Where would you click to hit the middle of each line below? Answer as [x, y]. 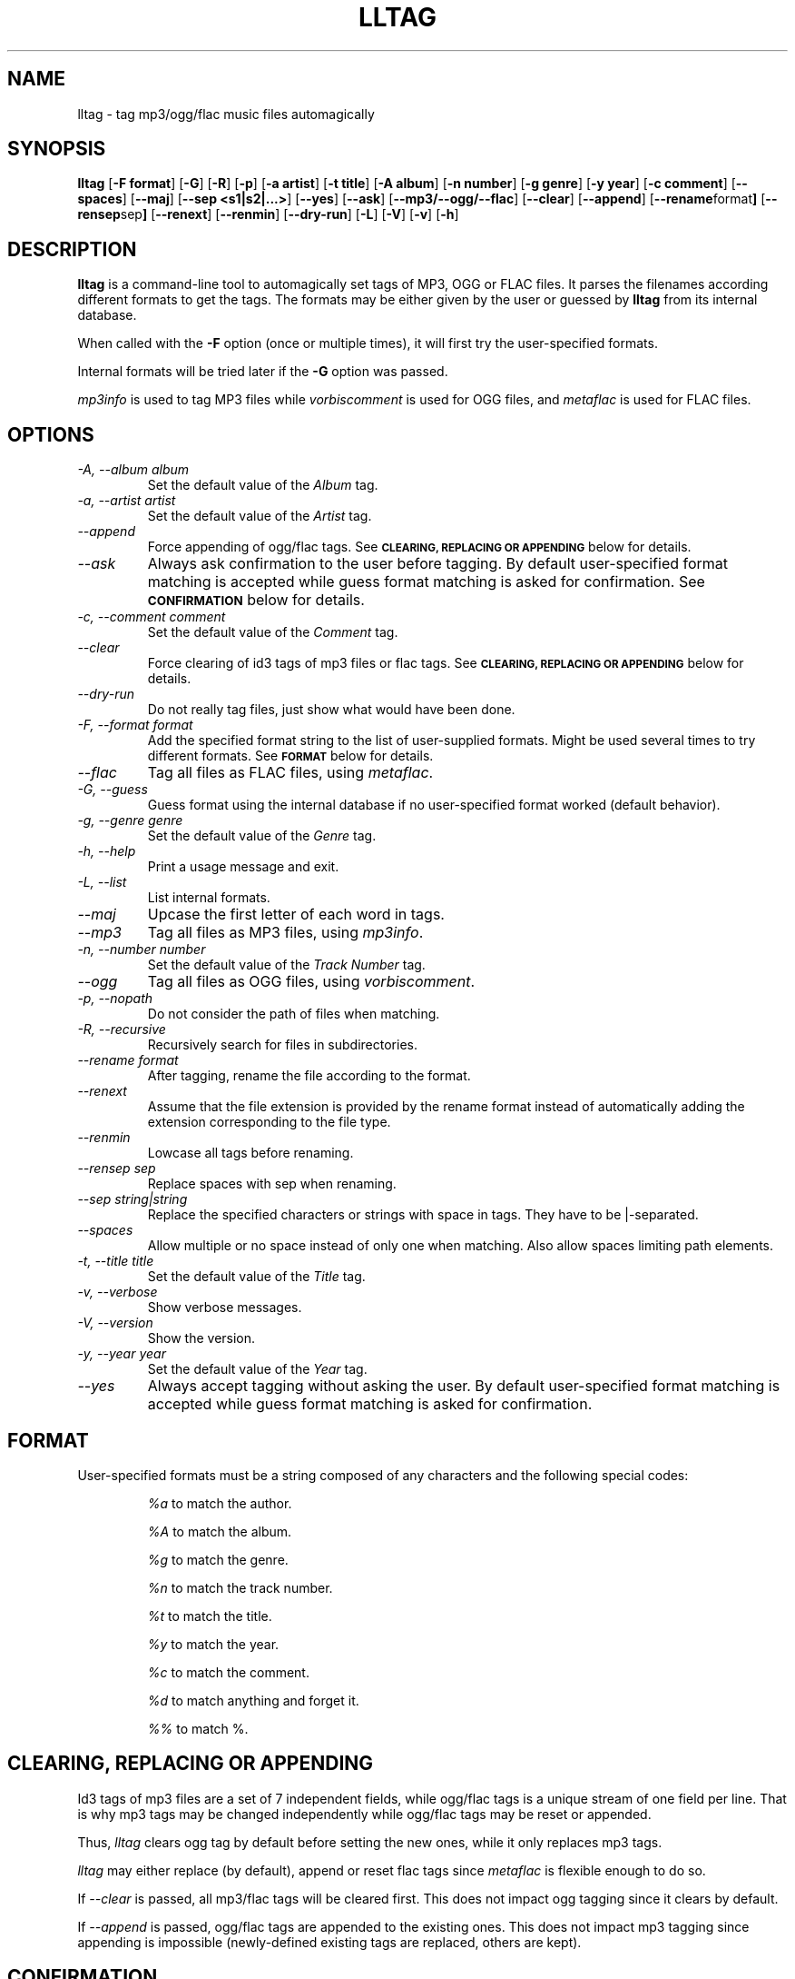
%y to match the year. [213, 1644]
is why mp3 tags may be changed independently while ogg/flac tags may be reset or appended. [364, 1814]
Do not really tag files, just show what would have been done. [331, 710]
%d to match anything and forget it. [253, 1700]
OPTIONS [51, 434]
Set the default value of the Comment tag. [273, 632]
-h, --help [107, 851]
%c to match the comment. [228, 1672]
